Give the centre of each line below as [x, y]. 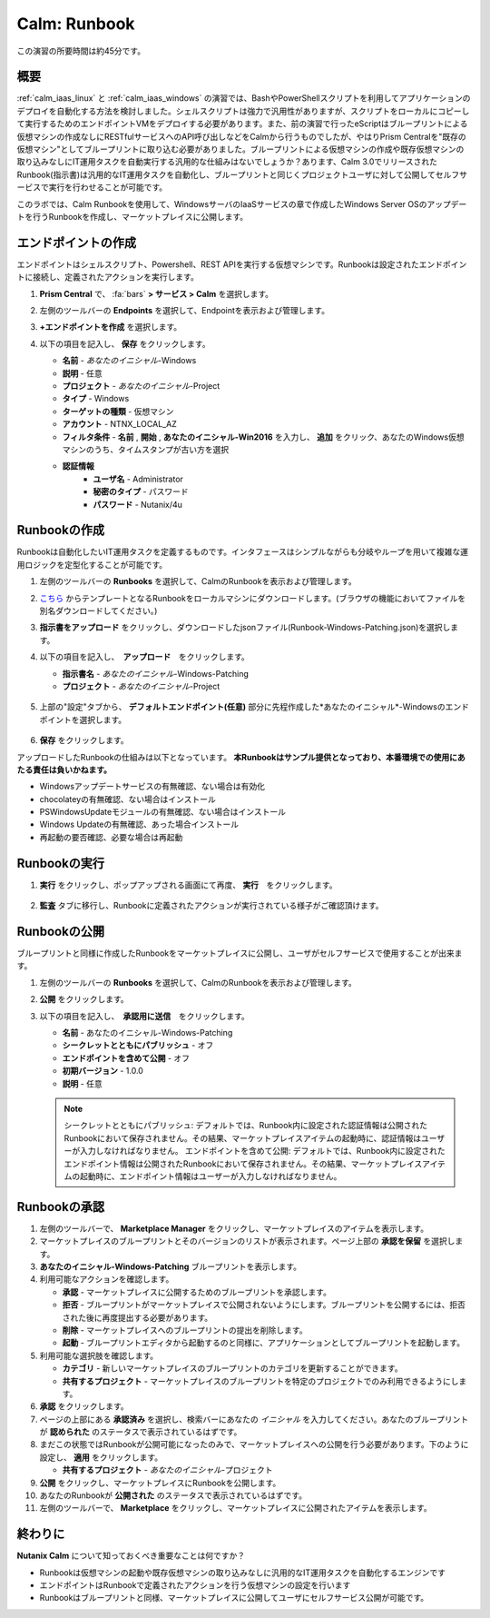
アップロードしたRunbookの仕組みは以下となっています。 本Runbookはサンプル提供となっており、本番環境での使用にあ [241, 757]
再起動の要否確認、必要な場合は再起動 [111, 837]
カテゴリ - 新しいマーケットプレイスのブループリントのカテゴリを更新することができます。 [232, 1368]
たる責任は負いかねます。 [64, 769]
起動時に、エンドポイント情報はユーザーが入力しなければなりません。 [211, 1176]
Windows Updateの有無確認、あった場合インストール [139, 824]
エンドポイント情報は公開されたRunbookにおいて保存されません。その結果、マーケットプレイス [243, 1164]
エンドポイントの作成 [76, 242]
